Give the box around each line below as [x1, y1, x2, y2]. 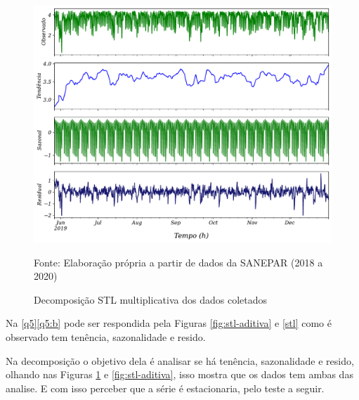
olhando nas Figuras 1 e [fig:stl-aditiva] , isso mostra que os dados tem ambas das [6, 367, 353, 382]
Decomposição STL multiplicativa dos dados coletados [34, 292, 268, 307]
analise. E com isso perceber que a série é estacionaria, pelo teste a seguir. [6, 380, 325, 395]
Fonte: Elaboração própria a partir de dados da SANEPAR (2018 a [34, 254, 323, 269]
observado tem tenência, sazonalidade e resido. [6, 330, 206, 344]
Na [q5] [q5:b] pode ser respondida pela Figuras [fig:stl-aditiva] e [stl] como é [6, 316, 332, 330]
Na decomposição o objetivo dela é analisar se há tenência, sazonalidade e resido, [6, 353, 354, 368]
